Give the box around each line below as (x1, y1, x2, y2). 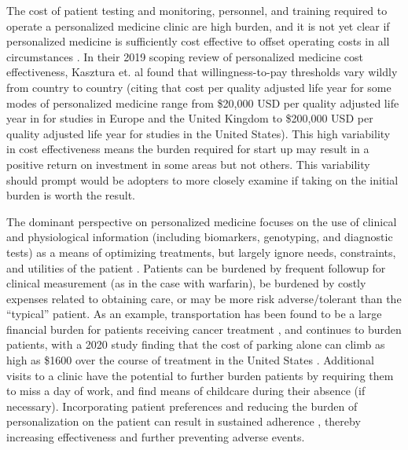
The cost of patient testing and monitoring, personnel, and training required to (6, 2, 388, 18)
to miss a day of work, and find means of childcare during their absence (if (6, 382, 366, 399)
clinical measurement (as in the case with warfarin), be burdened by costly (6, 275, 366, 291)
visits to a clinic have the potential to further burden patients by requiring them (6, 367, 394, 383)
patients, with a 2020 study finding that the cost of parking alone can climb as (6, 336, 385, 353)
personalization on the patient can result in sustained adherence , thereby (6, 413, 361, 430)
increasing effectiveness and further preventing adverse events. (6, 429, 305, 445)
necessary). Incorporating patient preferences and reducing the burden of (6, 397, 358, 414)
